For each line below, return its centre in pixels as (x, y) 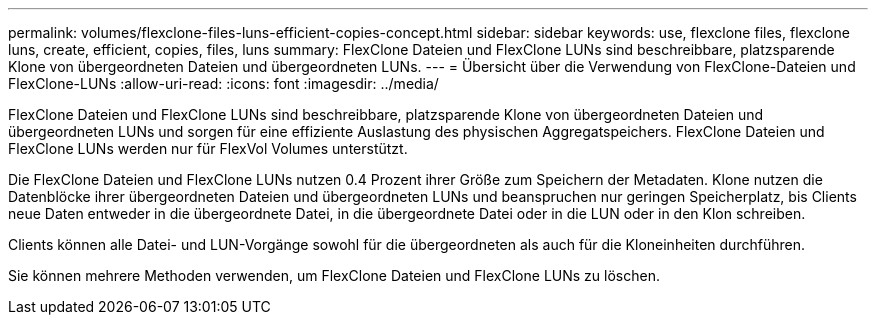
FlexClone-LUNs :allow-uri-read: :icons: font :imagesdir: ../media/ (223, 83)
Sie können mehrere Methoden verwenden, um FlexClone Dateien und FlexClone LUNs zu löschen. (334, 275)
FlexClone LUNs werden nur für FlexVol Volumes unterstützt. (208, 148)
